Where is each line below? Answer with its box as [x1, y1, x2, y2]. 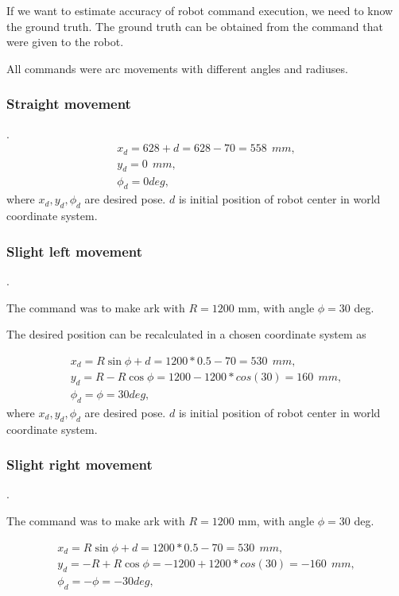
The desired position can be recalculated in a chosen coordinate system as [6, 326, 366, 343]
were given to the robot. [6, 33, 124, 50]
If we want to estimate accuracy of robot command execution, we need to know [6, 2, 393, 18]
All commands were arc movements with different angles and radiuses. [6, 60, 348, 76]
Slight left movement [6, 241, 143, 261]
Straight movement [6, 94, 131, 114]
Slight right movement [6, 455, 153, 474]
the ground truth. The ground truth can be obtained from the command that [6, 17, 383, 34]
